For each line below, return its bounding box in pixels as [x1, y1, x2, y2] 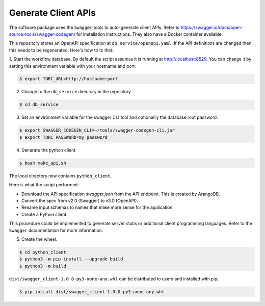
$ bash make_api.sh [19, 160, 66, 166]
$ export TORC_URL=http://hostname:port [19, 76, 118, 82]
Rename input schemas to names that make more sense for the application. [21, 204, 174, 210]
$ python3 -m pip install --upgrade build [19, 256, 123, 262]
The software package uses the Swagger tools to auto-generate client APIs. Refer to [9, 25, 180, 30]
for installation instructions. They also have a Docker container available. [76, 31, 223, 37]
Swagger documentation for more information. [9, 227, 103, 233]
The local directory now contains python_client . [9, 173, 112, 178]
